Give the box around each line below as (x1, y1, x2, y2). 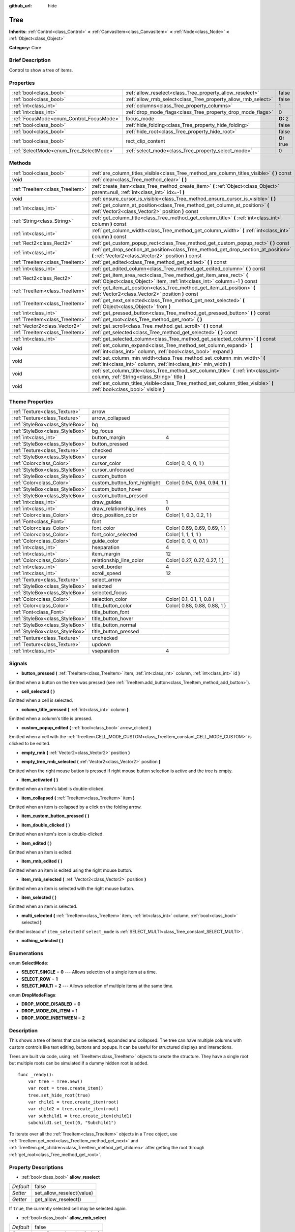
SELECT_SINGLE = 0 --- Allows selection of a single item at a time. (21, 969, 157, 975)
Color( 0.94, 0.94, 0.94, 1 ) (165, 479, 227, 486)
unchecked (91, 635, 118, 642)
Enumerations (9, 950, 44, 957)
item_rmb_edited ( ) (21, 858, 62, 864)
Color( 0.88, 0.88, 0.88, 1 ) (165, 602, 226, 609)
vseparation (91, 648, 120, 654)
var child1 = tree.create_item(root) (28, 1099, 119, 1105)
